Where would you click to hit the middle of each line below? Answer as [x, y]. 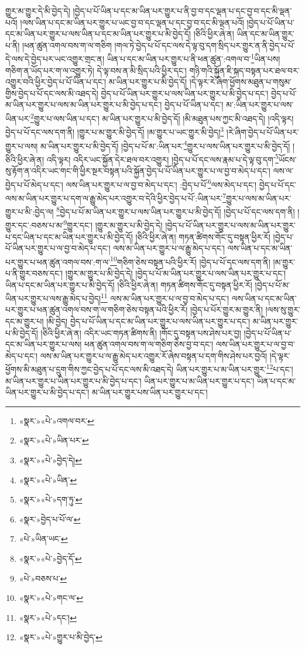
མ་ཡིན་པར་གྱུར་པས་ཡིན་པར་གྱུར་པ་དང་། [150, 392]
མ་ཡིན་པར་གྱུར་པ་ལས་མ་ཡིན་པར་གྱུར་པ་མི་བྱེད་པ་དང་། [84, 105]
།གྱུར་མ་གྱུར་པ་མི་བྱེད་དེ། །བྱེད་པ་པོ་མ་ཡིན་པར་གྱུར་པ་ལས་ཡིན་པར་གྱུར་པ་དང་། [176, 273]
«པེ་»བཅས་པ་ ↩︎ [43, 578]
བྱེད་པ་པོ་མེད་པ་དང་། [34, 184]
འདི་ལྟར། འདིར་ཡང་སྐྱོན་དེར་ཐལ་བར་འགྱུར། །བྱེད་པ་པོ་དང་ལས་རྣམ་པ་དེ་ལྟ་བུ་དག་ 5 [162, 158]
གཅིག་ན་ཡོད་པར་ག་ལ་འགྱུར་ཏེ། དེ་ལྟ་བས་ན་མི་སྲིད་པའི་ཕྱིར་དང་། [96, 70]
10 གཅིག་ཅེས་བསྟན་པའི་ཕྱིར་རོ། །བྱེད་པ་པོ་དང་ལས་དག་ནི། [190, 261]
